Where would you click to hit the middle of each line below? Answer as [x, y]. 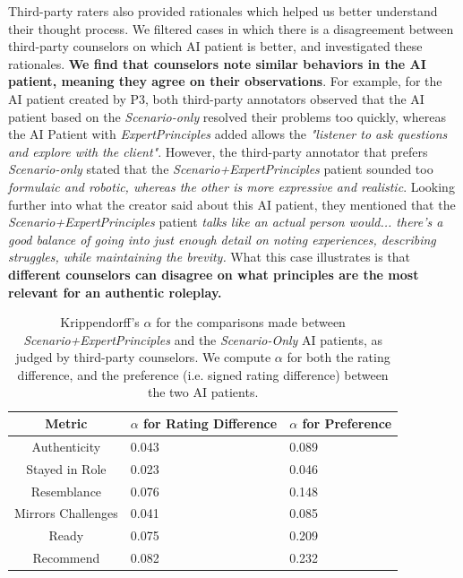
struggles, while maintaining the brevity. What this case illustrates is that [210, 257]
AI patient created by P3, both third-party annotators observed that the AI [216, 98]
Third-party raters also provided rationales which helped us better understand [223, 11]
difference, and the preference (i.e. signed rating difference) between [203, 374]
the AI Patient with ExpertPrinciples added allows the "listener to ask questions [228, 134]
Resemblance [66, 491]
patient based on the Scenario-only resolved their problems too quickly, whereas [227, 116]
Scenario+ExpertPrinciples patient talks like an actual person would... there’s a [226, 222]
